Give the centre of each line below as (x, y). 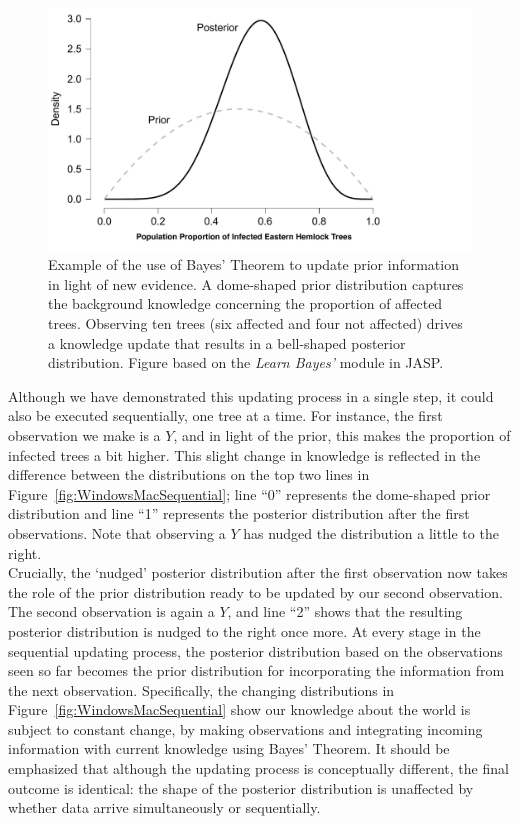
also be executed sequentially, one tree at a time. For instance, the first (225, 415)
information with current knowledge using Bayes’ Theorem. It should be (229, 748)
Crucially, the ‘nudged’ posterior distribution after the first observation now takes (258, 572)
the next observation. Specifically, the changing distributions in (201, 689)
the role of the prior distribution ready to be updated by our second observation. (255, 591)
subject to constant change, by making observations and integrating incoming (245, 728)
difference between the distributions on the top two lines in (189, 474)
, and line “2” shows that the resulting (345, 611)
